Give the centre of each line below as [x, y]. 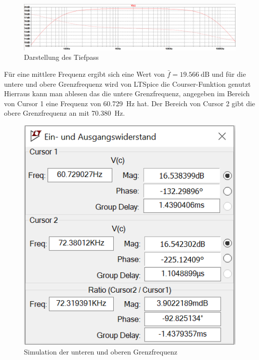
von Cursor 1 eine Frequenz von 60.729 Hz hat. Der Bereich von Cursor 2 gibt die [130, 103]
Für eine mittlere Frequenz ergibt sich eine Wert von [84, 74]
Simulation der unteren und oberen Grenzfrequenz [101, 351]
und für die [229, 74]
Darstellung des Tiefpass [61, 57]
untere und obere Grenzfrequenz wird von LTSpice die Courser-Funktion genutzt [128, 84]
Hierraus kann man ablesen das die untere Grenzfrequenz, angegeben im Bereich [127, 93]
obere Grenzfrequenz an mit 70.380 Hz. [65, 113]
